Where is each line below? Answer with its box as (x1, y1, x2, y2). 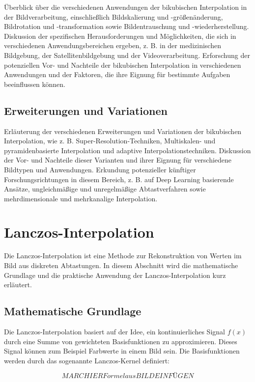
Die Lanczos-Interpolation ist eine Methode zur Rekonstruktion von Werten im (4, 250, 242, 261)
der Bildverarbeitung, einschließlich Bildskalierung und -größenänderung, (4, 11, 223, 22)
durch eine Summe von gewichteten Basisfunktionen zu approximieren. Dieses (4, 336, 237, 346)
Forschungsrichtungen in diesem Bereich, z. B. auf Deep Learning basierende (4, 174, 234, 184)
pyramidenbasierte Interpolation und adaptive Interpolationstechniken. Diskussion (4, 145, 251, 155)
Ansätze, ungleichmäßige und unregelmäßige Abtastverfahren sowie (4, 184, 206, 194)
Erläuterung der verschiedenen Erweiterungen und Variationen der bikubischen (4, 126, 242, 136)
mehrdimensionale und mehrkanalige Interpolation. (4, 193, 158, 203)
